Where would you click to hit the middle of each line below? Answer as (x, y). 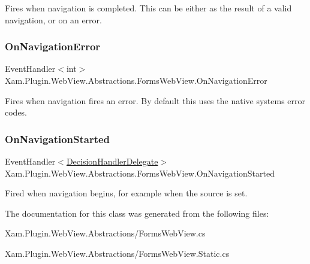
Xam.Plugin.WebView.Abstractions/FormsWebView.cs (105, 233)
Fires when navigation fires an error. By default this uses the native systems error (155, 100)
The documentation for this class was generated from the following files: (137, 213)
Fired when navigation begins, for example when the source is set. (126, 193)
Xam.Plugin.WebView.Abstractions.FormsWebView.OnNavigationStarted (140, 173)
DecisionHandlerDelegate (112, 161)
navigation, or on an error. (53, 19)
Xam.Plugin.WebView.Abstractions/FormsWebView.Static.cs (117, 253)
